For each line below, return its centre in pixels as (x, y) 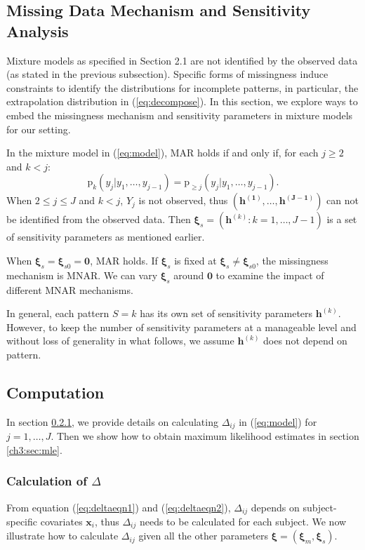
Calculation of (47, 481)
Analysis (38, 31)
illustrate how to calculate (62, 536)
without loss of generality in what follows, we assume (120, 341)
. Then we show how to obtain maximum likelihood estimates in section (205, 436)
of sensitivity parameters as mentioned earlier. (106, 237)
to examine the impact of (270, 275)
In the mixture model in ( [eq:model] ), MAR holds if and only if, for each (162, 153)
